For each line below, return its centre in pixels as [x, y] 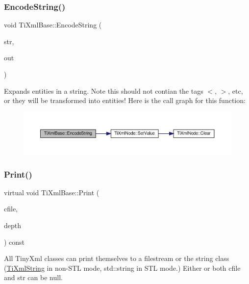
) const [14, 242]
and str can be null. [33, 277]
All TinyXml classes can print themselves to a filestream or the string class [117, 258]
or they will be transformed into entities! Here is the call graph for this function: [125, 100]
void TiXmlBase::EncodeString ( [53, 25]
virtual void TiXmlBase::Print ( [52, 192]
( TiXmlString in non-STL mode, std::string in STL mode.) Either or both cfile [122, 268]
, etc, [236, 90]
